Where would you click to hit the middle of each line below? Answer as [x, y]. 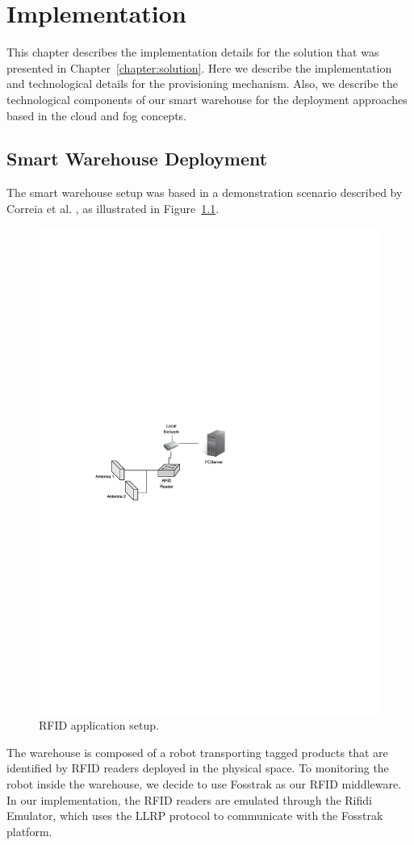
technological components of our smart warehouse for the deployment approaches [207, 99]
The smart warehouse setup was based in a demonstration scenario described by [205, 192]
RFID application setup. [99, 725]
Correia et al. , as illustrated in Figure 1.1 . [113, 208]
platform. [29, 831]
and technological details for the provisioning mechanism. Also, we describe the [203, 84]
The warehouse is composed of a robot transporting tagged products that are [197, 752]
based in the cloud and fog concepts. [96, 115]
